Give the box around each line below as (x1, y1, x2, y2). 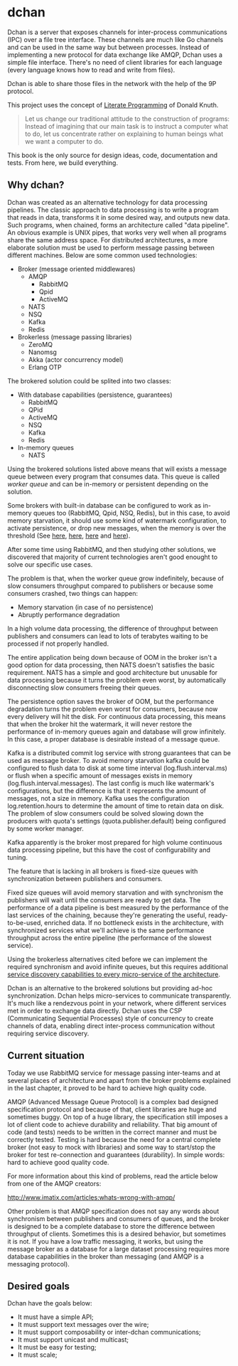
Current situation (7, 1050, 85, 1062)
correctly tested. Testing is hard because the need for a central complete (7, 1135, 222, 1143)
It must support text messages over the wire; (17, 1320, 149, 1329)
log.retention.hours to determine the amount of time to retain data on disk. (7, 801, 225, 810)
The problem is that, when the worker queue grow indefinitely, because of (7, 574, 225, 582)
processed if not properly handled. (7, 639, 109, 648)
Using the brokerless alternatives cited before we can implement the (7, 954, 208, 964)
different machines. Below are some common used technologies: (7, 250, 198, 260)
